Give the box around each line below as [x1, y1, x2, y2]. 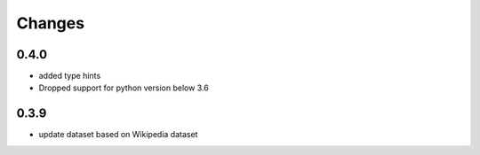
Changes [16, 13, 84, 33]
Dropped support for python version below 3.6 [38, 82, 209, 93]
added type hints [38, 71, 101, 81]
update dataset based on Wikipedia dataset [38, 129, 198, 140]
